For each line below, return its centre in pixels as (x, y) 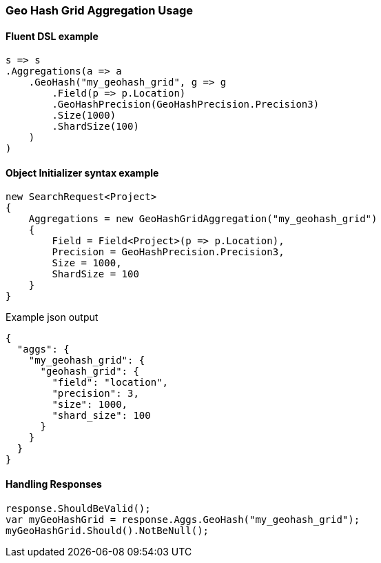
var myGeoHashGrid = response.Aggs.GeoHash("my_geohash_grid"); (183, 519)
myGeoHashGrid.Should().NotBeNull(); (107, 530)
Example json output (52, 317)
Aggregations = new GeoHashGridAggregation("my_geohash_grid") (203, 219)
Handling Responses (54, 484)
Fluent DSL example (52, 36)
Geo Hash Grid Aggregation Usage (100, 10)
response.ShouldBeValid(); (78, 508)
